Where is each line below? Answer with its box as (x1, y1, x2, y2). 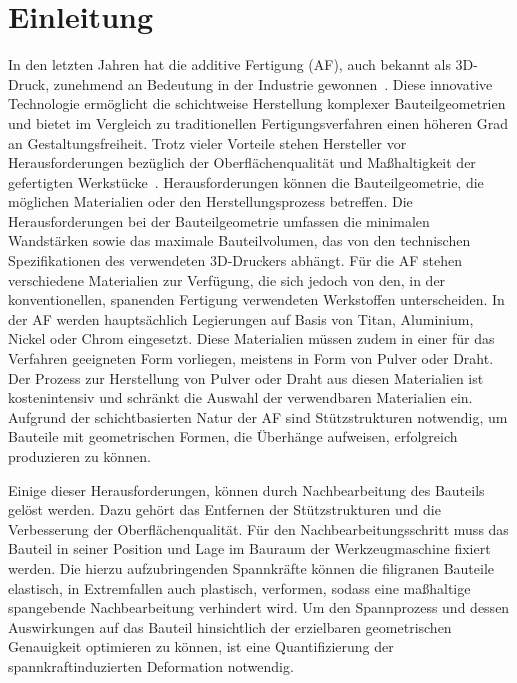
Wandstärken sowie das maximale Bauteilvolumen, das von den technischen (8, 230, 471, 251)
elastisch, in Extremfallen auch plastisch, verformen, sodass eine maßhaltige (8, 577, 471, 598)
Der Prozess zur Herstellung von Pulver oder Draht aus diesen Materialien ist (8, 367, 484, 388)
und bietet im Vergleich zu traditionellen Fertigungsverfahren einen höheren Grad (8, 112, 509, 133)
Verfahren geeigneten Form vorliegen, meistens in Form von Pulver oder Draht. (8, 348, 494, 369)
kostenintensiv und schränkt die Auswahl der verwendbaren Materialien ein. (8, 387, 473, 408)
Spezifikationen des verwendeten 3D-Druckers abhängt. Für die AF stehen (8, 250, 462, 271)
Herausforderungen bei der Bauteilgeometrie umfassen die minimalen (8, 210, 430, 231)
